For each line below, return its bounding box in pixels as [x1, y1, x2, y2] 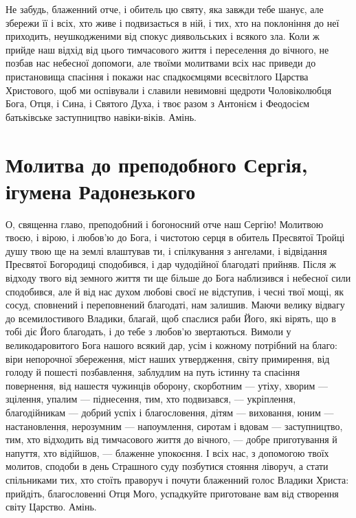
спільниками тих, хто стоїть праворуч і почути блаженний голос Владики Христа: [5, 472, 349, 486]
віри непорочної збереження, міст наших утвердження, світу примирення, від [5, 351, 330, 365]
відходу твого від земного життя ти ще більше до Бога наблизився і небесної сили [5, 271, 351, 285]
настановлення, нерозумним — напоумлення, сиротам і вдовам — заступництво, [5, 418, 343, 433]
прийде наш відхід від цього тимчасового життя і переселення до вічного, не [5, 42, 329, 56]
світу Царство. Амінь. [5, 499, 97, 514]
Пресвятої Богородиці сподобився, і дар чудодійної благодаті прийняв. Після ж [5, 257, 336, 271]
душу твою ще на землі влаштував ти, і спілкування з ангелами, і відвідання [5, 243, 327, 258]
